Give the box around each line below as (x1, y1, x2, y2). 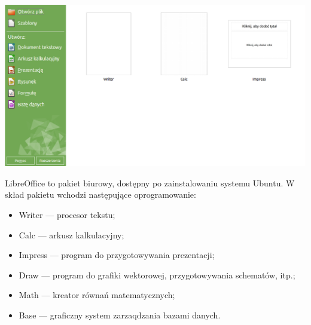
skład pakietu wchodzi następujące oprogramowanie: (5, 188, 196, 201)
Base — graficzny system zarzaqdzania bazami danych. (19, 308, 221, 321)
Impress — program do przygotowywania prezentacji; (19, 249, 215, 261)
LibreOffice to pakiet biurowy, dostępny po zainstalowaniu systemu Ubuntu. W (5, 176, 295, 189)
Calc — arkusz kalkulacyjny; (19, 228, 124, 241)
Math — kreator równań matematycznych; (19, 289, 175, 301)
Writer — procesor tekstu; (19, 208, 115, 220)
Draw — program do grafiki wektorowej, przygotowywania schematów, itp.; (19, 268, 295, 281)
